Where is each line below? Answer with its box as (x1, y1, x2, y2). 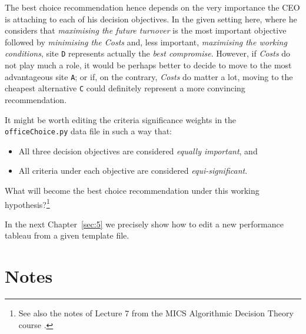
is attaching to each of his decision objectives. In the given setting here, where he (5, 12, 297, 25)
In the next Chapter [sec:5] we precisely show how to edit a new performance (5, 217, 284, 230)
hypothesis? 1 (5, 196, 50, 210)
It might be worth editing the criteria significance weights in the (5, 113, 237, 125)
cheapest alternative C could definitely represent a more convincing (5, 82, 245, 94)
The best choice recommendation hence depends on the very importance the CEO (5, 1, 300, 13)
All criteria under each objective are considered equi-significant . (18, 164, 248, 177)
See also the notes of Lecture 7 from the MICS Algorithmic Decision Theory (18, 307, 294, 319)
